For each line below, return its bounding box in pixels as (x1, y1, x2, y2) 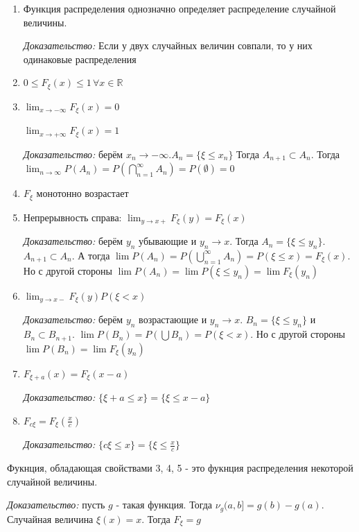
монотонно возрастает (36, 186, 129, 200)
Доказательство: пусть (7, 497, 105, 512)
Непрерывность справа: (23, 209, 122, 224)
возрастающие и (139, 312, 207, 327)
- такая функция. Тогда (116, 497, 213, 512)
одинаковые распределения (23, 51, 137, 66)
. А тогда (71, 248, 110, 262)
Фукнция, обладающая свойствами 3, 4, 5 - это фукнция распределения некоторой (7, 460, 353, 474)
